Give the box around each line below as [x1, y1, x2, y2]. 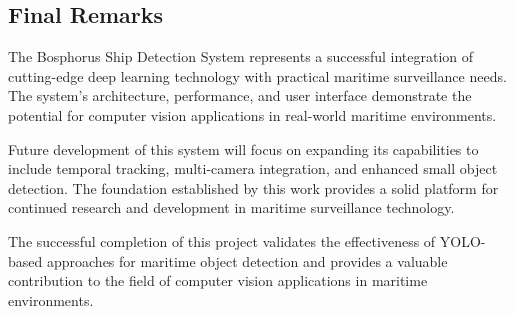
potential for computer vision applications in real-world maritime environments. [8, 104, 497, 125]
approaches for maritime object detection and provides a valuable [46, 250, 448, 271]
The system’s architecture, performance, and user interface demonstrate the [8, 85, 472, 106]
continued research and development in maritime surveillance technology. [8, 197, 455, 218]
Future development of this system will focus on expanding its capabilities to [8, 138, 479, 159]
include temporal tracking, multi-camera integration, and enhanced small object [8, 158, 498, 179]
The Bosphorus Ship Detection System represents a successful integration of [8, 46, 474, 67]
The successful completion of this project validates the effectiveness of [8, 230, 436, 251]
